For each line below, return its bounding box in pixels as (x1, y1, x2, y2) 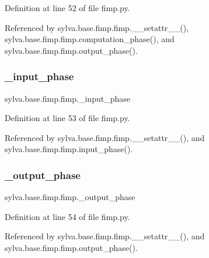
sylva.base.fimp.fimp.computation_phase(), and (5, 33, 175, 45)
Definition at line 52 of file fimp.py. (5, 2, 130, 13)
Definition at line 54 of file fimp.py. (5, 210, 130, 222)
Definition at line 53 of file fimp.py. (5, 112, 130, 124)
